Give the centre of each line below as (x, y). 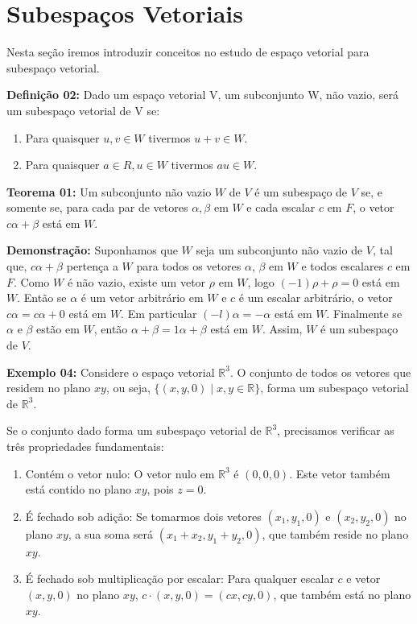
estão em (58, 329)
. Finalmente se (364, 313)
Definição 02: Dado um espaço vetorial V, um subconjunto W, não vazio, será (203, 95)
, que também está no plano (342, 594)
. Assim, (282, 329)
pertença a (92, 266)
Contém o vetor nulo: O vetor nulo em (120, 473)
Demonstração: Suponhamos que (92, 250)
